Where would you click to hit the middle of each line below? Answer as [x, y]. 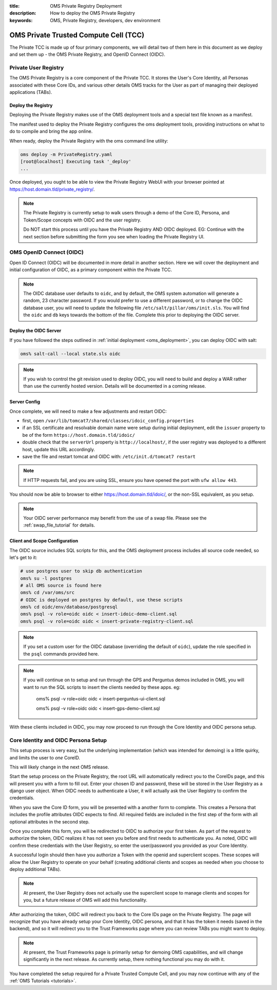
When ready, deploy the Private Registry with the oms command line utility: [89, 140]
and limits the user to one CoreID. [45, 757]
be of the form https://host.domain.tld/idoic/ [79, 435]
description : [23, 13]
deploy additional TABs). [35, 869]
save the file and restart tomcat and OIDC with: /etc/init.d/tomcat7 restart [109, 457]
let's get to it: [23, 558]
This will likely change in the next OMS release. [59, 767]
